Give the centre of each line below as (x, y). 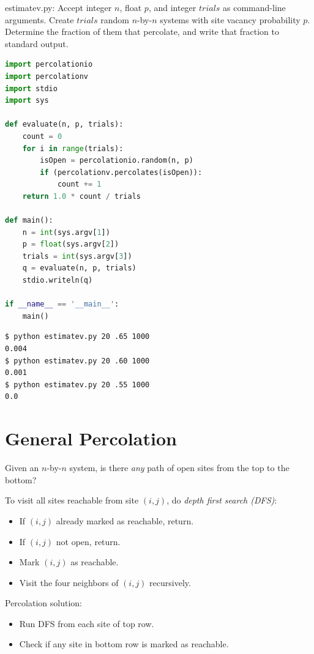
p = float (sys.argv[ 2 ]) (71, 244)
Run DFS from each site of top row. (87, 623)
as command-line (254, 7)
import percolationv (47, 76)
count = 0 (42, 136)
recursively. (170, 582)
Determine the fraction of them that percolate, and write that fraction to (142, 32)
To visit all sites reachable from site (72, 500)
